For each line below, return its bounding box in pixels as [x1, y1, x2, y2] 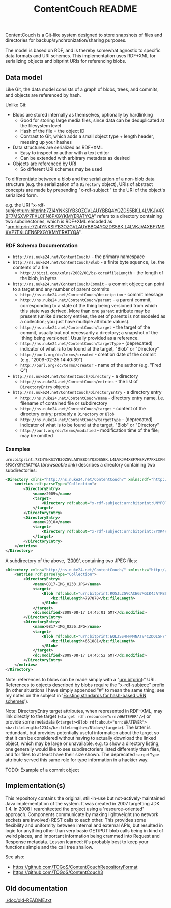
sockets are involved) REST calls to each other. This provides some [5, 817, 147, 823]
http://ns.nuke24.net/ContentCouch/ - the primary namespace [12, 253, 145, 260]
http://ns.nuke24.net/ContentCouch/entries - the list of [20, 379, 138, 385]
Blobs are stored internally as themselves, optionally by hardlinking [12, 112, 153, 118]
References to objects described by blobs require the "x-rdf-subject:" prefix [5, 682, 164, 688]
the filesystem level [20, 123, 61, 128]
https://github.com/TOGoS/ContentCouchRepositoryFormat [12, 864, 138, 870]
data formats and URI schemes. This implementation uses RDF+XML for [5, 53, 156, 59]
